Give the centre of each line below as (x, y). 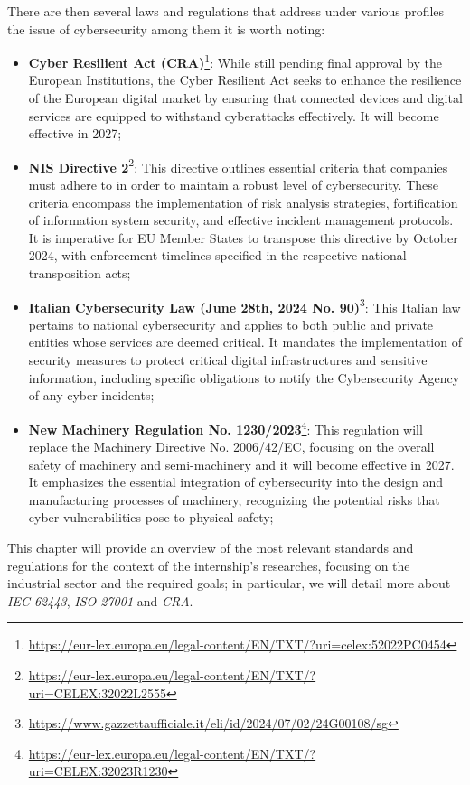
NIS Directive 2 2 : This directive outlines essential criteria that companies (238, 165)
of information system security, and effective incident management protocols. (241, 220)
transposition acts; (80, 273)
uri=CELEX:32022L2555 (97, 692)
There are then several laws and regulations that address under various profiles (226, 11)
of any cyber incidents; (91, 395)
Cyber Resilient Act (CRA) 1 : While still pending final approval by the (235, 61)
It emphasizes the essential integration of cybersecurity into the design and (236, 482)
